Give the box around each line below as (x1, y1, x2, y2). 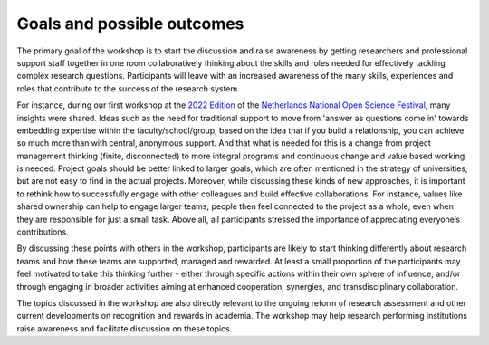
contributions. (16, 226, 69, 237)
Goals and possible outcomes (16, 14, 244, 34)
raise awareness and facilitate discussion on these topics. (16, 322, 233, 334)
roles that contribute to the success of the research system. (16, 82, 240, 94)
